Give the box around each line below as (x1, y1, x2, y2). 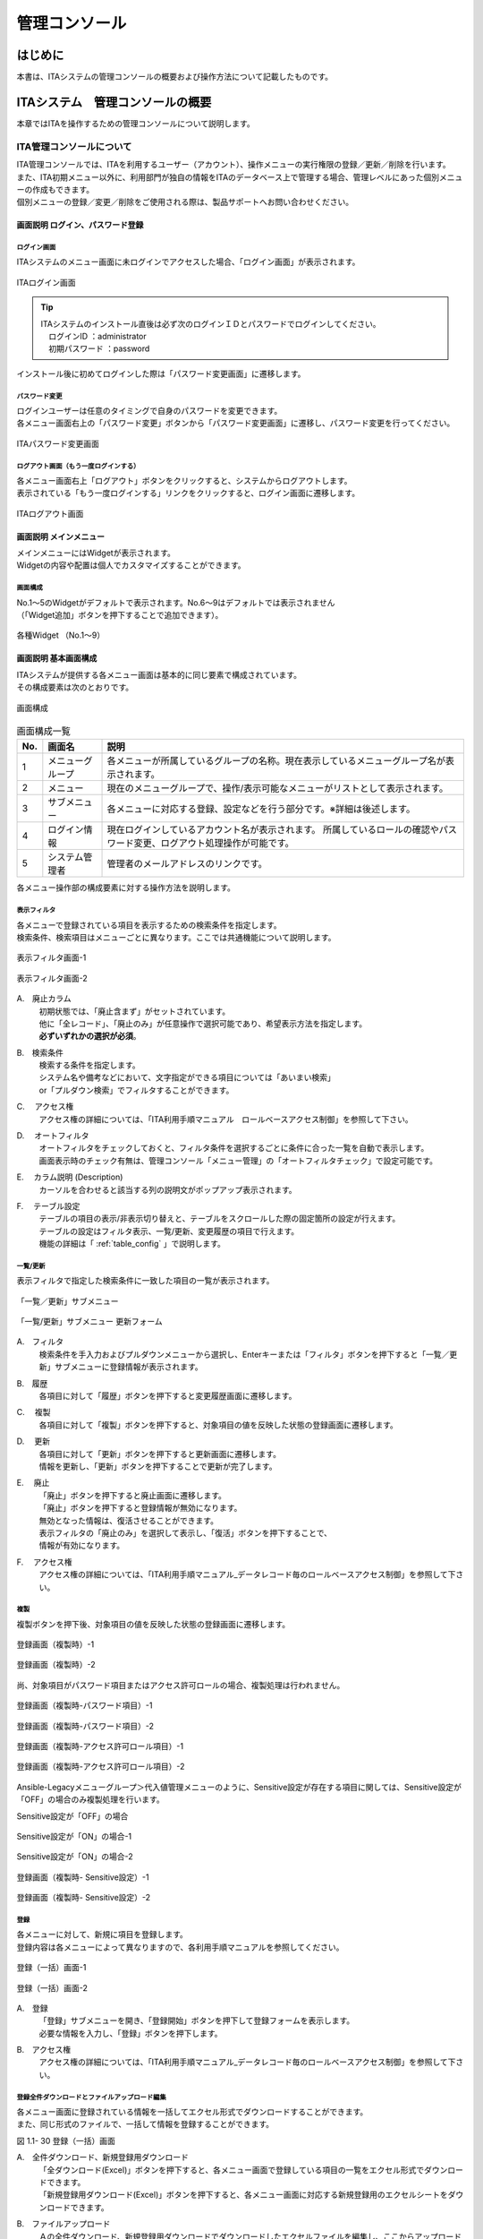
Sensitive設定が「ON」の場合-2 (16, 1851, 133, 1862)
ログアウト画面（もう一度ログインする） (16, 461, 140, 470)
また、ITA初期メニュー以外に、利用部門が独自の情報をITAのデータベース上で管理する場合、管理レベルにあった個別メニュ (16, 171, 463, 183)
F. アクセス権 (16, 1557, 73, 1567)
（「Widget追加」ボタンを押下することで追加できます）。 (16, 610, 224, 621)
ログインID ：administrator (47, 331, 147, 342)
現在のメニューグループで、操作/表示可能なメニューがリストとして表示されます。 (106, 782, 449, 794)
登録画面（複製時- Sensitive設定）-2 (16, 1892, 151, 1903)
